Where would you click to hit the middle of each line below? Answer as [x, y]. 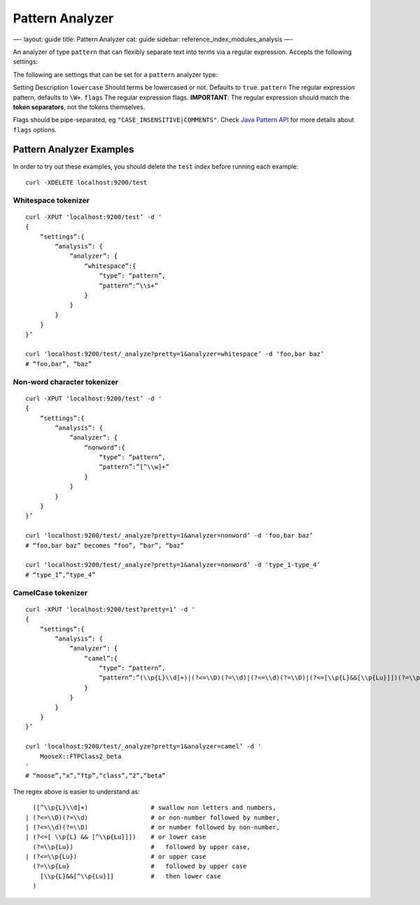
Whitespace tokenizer [51, 200]
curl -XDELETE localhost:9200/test [86, 182]
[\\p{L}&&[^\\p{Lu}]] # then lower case [130, 876]
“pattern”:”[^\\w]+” [134, 467]
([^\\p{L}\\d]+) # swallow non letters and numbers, [154, 808]
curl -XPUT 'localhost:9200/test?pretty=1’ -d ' [110, 609]
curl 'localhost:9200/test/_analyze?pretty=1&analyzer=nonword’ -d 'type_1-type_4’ [173, 565]
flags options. [35, 129]
